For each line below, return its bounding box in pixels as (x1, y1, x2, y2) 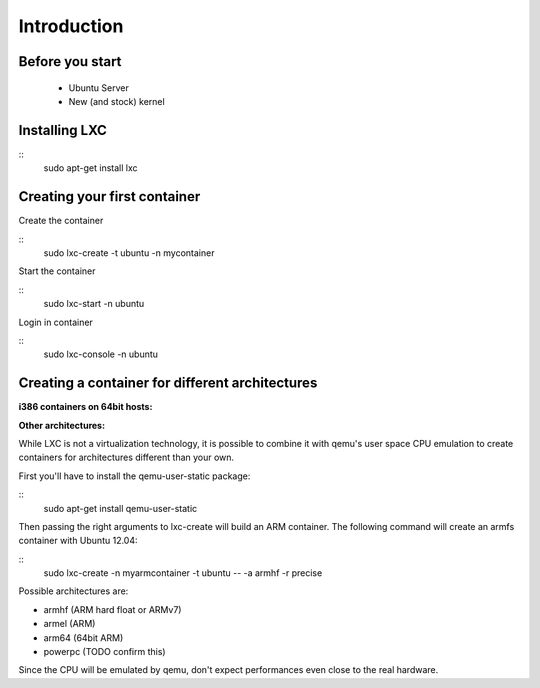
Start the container (18, 265, 96, 277)
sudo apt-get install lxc (43, 162, 139, 174)
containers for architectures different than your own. (18, 451, 235, 464)
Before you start (18, 53, 122, 70)
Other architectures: (18, 419, 105, 431)
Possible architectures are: (18, 585, 129, 597)
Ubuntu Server (68, 81, 129, 94)
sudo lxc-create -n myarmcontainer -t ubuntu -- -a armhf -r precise (43, 567, 323, 579)
